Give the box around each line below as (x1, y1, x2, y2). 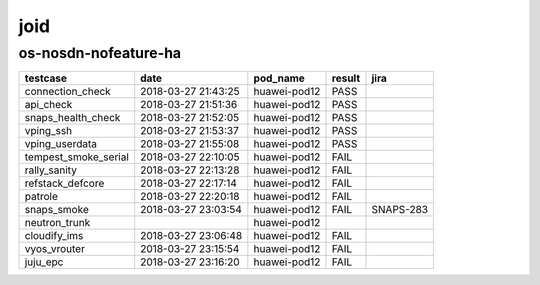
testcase (24, 71, 67, 85)
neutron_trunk (24, 216, 91, 230)
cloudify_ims (24, 229, 84, 243)
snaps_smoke (24, 203, 89, 217)
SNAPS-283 (371, 203, 429, 217)
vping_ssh (24, 124, 73, 138)
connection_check (24, 85, 112, 99)
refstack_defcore (24, 176, 105, 190)
